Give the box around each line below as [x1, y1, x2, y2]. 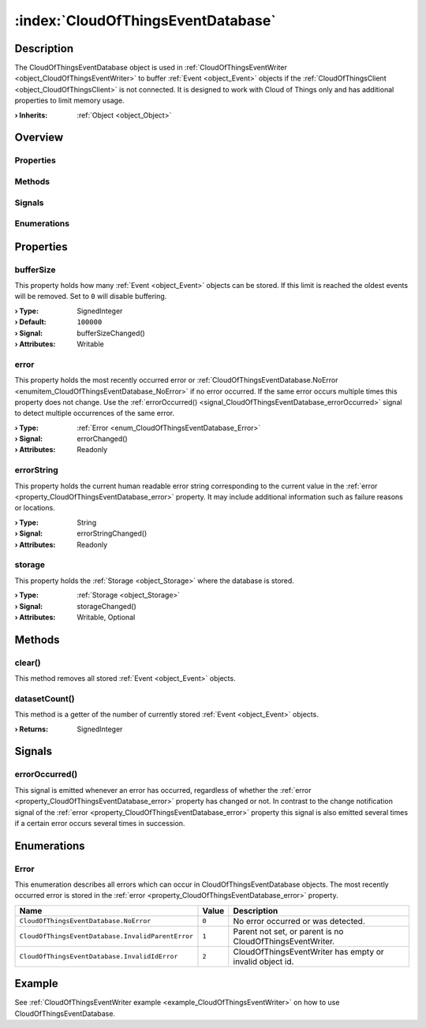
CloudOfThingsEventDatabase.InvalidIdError [19, 952, 178, 961]
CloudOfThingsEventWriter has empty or [233, 946, 384, 957]
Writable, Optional [77, 612, 136, 622]
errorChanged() [77, 434, 128, 443]
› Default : [14, 317, 47, 327]
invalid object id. [233, 955, 294, 966]
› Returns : [14, 724, 49, 734]
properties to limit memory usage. [14, 95, 125, 106]
